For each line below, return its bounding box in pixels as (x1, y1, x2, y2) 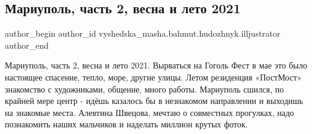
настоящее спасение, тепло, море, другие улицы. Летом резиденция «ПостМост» (5, 70, 302, 83)
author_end (5, 38, 49, 51)
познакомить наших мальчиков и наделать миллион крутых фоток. (5, 118, 248, 130)
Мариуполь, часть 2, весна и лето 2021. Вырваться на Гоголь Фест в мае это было (5, 59, 307, 72)
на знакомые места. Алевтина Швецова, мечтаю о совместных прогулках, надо (5, 106, 295, 118)
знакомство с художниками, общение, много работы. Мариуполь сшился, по (5, 82, 284, 95)
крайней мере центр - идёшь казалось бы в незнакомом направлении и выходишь (5, 94, 304, 107)
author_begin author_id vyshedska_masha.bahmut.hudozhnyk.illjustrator (5, 27, 281, 40)
